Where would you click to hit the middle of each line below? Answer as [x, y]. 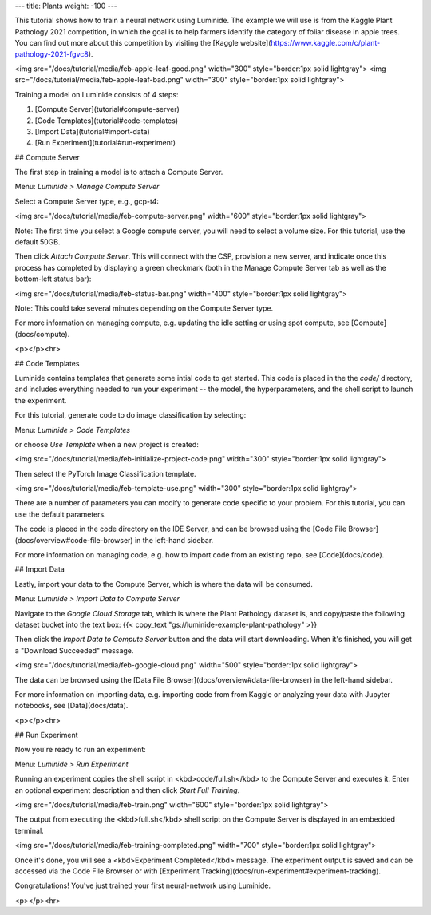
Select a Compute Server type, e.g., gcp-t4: [87, 201]
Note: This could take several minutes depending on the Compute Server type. [144, 308]
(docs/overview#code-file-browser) [74, 540]
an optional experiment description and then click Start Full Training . [127, 790]
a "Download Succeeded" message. [74, 650]
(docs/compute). [42, 334]
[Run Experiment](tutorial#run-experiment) [105, 143]
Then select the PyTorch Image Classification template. [105, 473]
